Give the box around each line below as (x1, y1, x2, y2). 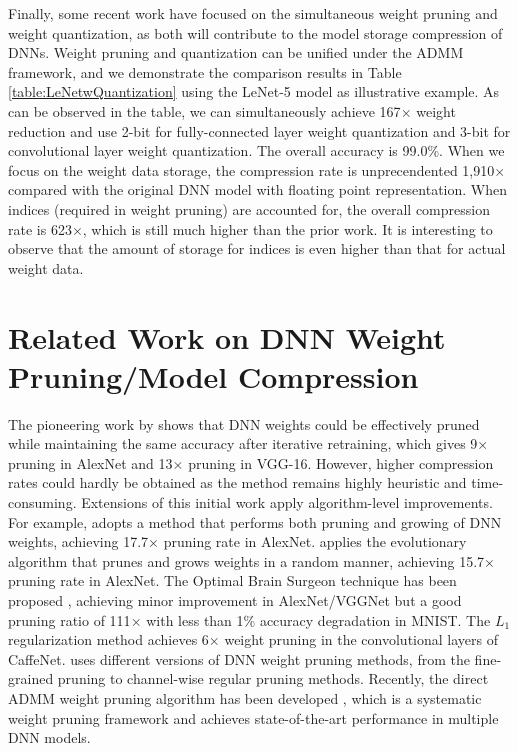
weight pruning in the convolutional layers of (224, 629, 498, 650)
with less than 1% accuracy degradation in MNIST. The (146, 609, 491, 630)
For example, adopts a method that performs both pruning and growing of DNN (8, 511, 502, 532)
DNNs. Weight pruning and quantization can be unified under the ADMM (8, 42, 464, 63)
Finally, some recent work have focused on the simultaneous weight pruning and (8, 3, 498, 23)
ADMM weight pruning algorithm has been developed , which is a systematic (8, 687, 482, 708)
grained (8, 668, 54, 689)
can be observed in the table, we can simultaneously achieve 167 (8, 100, 401, 121)
